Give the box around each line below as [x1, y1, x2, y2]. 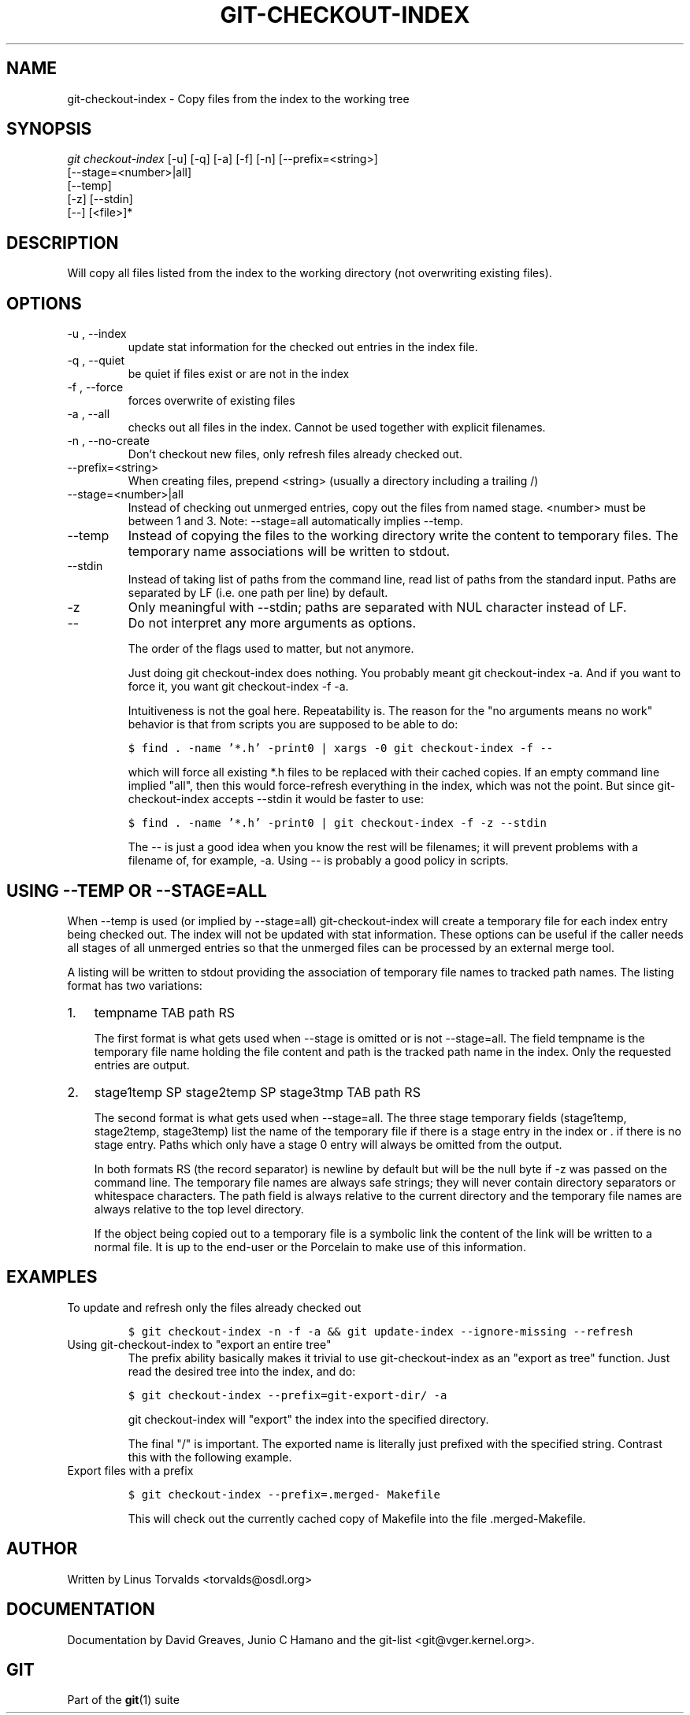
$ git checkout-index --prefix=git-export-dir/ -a [128, 1388, 447, 1402]
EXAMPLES [6, 1267, 98, 1287]
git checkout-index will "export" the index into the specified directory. [128, 1412, 489, 1426]
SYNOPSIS [6, 119, 92, 139]
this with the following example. [128, 1450, 292, 1464]
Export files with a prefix [67, 1463, 194, 1477]
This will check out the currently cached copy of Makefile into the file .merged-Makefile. [128, 1511, 586, 1525]
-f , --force [67, 380, 124, 394]
